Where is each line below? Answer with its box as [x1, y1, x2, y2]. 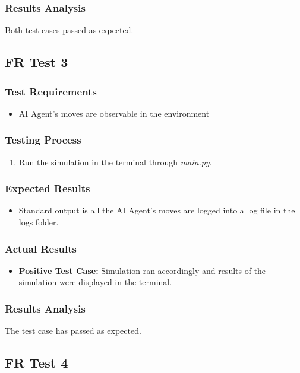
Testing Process [5, 132, 81, 147]
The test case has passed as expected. [5, 324, 141, 337]
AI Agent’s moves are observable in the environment [18, 107, 210, 119]
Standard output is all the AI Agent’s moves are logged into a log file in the [18, 204, 295, 216]
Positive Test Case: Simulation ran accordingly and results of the [18, 264, 266, 276]
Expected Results [5, 181, 90, 196]
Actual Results [5, 241, 77, 256]
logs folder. [18, 216, 59, 228]
